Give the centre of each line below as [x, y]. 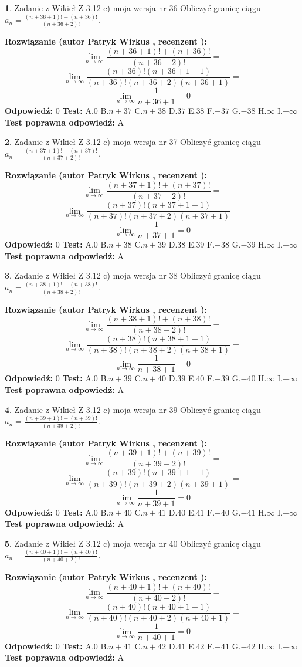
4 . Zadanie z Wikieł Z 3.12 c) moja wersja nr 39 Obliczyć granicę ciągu [133, 409]
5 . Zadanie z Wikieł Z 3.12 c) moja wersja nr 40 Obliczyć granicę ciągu [133, 543]
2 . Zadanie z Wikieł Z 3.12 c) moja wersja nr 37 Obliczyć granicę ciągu [133, 142]
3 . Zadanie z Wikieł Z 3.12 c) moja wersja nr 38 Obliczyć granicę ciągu [133, 275]
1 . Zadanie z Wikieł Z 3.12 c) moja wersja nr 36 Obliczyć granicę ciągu [133, 8]
